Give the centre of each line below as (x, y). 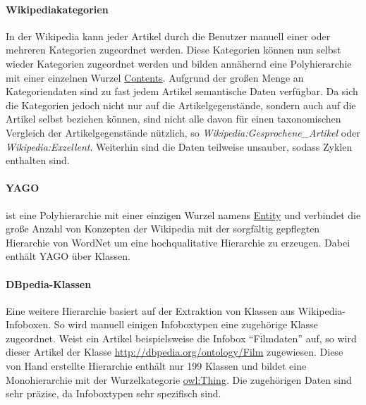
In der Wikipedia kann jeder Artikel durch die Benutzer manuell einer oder (168, 36)
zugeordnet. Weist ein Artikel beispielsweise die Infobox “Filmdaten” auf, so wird (181, 338)
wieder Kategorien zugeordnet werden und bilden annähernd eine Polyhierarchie (179, 63)
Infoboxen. (29, 324)
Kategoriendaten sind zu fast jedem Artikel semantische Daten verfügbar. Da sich (182, 91)
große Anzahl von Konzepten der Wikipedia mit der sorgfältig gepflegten (163, 229)
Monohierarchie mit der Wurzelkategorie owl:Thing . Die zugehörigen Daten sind (179, 379)
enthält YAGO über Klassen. (68, 256)
